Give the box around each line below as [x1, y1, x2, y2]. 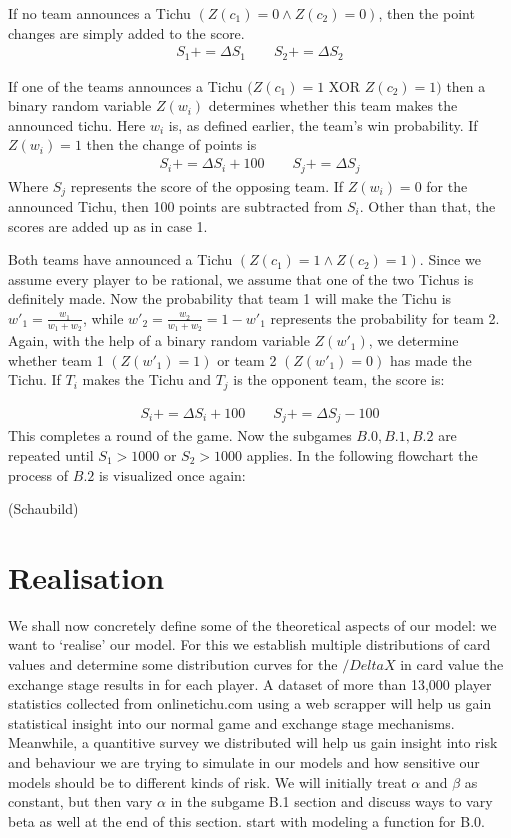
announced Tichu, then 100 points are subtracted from [8, 195, 343, 216]
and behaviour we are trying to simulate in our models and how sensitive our [8, 751, 480, 772]
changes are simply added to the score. [8, 22, 245, 43]
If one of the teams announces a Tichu [8, 75, 243, 96]
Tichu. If [8, 369, 61, 390]
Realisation [8, 556, 165, 597]
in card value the [400, 654, 504, 674]
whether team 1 [8, 349, 104, 370]
